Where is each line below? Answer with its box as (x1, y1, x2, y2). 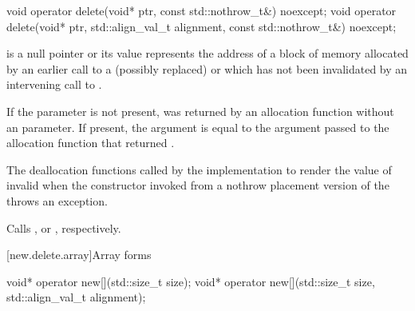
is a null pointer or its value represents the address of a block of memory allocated (6, 45, 409, 62)
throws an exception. (6, 192, 108, 209)
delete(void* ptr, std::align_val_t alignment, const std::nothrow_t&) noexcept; (6, 18, 397, 34)
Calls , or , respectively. (6, 219, 121, 236)
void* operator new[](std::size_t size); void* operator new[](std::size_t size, (6, 273, 375, 289)
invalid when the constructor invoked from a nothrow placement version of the (6, 177, 389, 193)
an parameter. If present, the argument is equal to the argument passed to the (6, 118, 389, 135)
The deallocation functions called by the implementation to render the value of (6, 161, 392, 177)
